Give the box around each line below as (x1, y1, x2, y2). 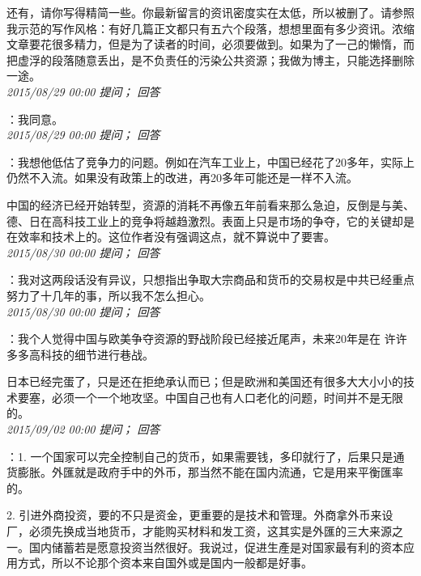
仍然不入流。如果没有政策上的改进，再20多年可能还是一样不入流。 (6, 169, 358, 186)
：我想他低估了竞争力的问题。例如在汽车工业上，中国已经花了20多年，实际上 (6, 153, 415, 170)
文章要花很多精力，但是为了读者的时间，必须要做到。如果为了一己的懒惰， (6, 36, 403, 53)
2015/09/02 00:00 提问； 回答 (6, 421, 160, 438)
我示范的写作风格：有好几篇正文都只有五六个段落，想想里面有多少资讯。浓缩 (6, 19, 415, 36)
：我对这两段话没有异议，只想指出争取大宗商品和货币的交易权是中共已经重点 (6, 271, 415, 288)
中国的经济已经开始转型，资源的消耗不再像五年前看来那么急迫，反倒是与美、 (6, 196, 415, 213)
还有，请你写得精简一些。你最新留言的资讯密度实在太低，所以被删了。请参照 (6, 4, 415, 20)
